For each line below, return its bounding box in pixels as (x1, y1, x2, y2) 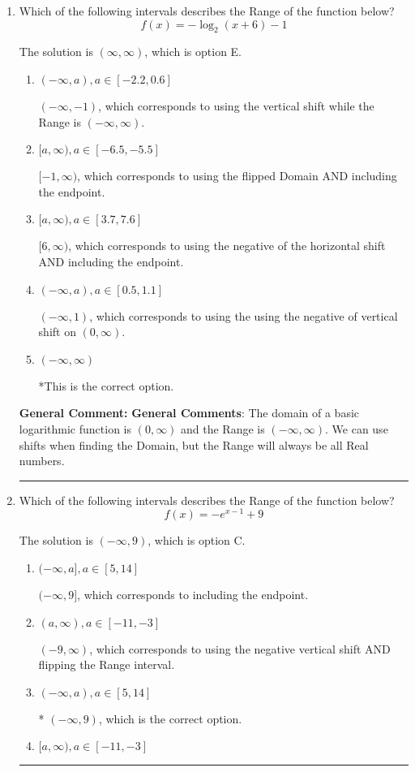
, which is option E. (144, 43, 242, 60)
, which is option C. (148, 532, 246, 549)
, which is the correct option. (98, 709, 242, 727)
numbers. (19, 452, 65, 469)
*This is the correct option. (38, 377, 174, 394)
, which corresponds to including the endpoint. (77, 585, 309, 602)
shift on (38, 323, 76, 340)
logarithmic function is (19, 420, 131, 437)
